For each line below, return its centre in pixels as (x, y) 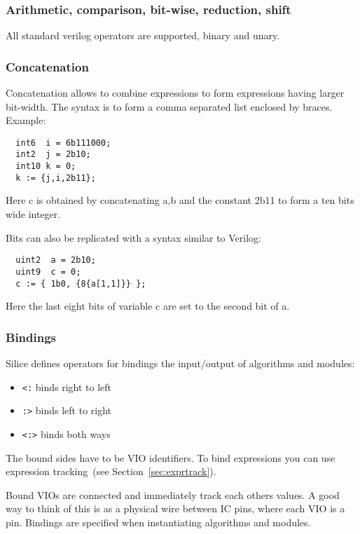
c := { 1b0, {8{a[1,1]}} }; (81, 283)
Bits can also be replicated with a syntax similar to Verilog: (133, 237)
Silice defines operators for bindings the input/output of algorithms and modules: (180, 363)
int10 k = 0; (46, 166)
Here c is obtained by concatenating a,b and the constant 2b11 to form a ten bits (180, 200)
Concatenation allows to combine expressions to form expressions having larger (175, 93)
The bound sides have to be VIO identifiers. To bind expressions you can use (171, 457)
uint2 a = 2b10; (56, 260)
